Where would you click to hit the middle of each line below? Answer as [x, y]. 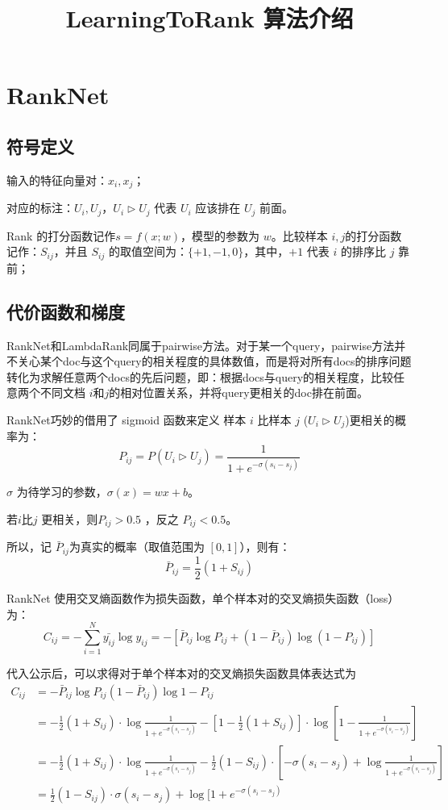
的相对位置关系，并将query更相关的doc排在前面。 [239, 392]
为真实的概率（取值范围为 [137, 547]
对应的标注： [40, 208]
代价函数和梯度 [66, 311]
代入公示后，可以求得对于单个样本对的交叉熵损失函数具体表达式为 [181, 673]
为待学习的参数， [62, 492]
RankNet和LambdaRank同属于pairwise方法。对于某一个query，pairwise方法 [201, 345]
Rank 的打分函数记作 [61, 235]
